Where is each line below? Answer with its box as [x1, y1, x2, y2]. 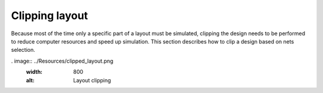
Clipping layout [11, 9, 89, 22]
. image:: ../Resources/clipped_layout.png [11, 57, 114, 64]
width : [26, 69, 43, 76]
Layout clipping [73, 76, 111, 83]
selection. [11, 46, 35, 54]
